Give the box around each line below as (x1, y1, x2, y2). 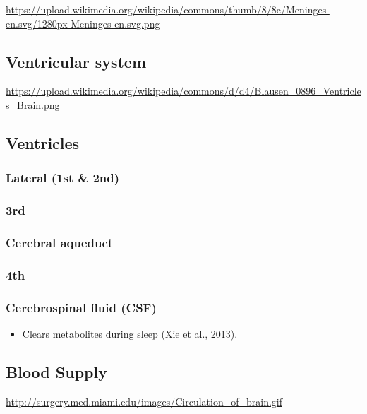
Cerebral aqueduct (6, 233, 114, 251)
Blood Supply (6, 360, 107, 382)
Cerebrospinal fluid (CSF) (6, 298, 157, 316)
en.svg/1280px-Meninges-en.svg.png (6, 16, 160, 30)
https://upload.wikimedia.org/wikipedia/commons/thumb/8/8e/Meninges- (6, 2, 330, 16)
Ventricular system (6, 50, 147, 72)
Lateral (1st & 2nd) (6, 169, 120, 187)
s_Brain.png (6, 97, 60, 112)
